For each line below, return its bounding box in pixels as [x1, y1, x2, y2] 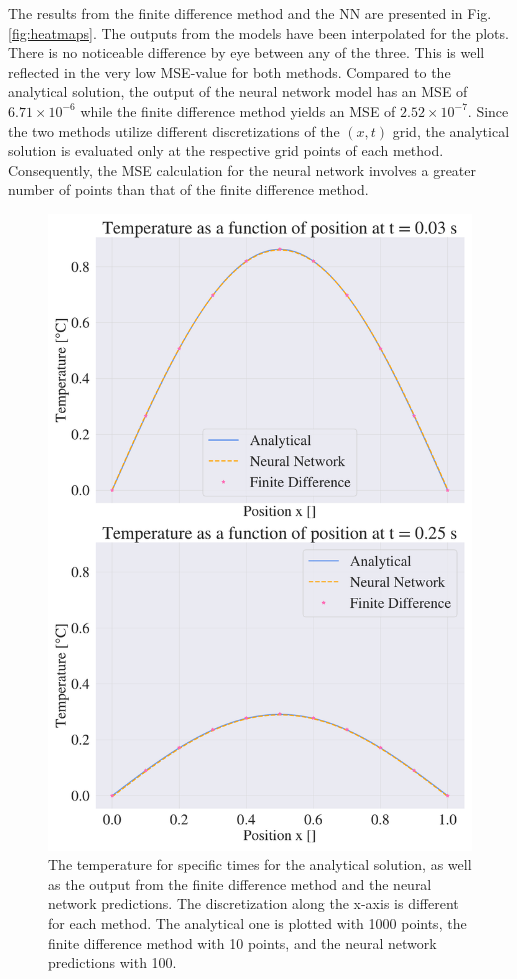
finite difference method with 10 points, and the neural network [48, 932, 437, 953]
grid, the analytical [392, 120, 510, 141]
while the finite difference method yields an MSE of [80, 100, 396, 121]
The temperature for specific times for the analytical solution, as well [48, 854, 472, 875]
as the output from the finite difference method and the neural [48, 873, 432, 894]
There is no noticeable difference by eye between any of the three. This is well [8, 42, 485, 63]
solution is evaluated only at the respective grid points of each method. [8, 140, 444, 161]
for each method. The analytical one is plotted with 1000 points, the [48, 912, 467, 933]
